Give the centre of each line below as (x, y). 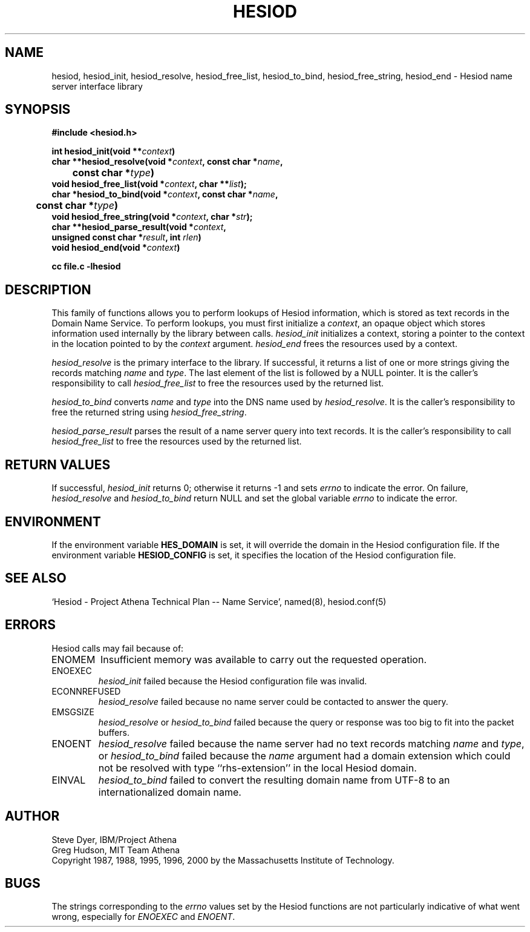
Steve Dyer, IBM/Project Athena (114, 839)
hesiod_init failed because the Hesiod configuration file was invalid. (233, 681)
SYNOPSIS (38, 110)
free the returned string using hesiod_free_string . (149, 412)
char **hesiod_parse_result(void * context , (139, 227)
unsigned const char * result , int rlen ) (126, 237)
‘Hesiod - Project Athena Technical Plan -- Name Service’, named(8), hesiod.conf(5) (219, 601)
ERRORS (31, 625)
